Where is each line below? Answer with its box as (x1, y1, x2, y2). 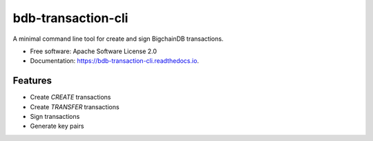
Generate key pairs (30, 122, 84, 131)
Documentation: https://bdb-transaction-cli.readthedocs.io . (30, 57, 200, 65)
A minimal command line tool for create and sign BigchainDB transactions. (12, 35, 224, 43)
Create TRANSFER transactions (30, 102, 120, 111)
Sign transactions (30, 113, 80, 121)
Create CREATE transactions (30, 93, 111, 102)
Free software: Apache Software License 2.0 (30, 47, 157, 55)
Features (12, 75, 52, 86)
